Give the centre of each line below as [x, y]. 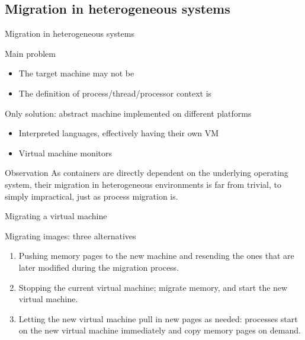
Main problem [30, 53]
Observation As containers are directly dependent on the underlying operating [147, 173]
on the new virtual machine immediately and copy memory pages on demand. [160, 330]
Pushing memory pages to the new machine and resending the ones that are [156, 256]
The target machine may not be [76, 73]
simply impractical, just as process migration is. [91, 196]
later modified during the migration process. [99, 267]
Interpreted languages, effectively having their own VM [119, 133]
